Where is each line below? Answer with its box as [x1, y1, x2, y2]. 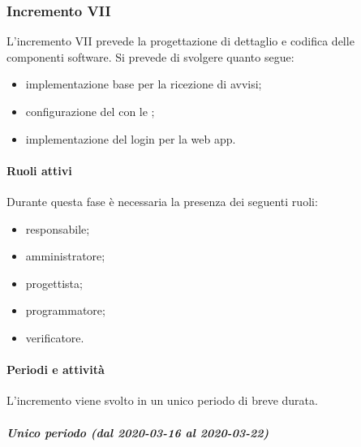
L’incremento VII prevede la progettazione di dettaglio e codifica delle [6, 32, 355, 49]
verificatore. [25, 329, 84, 346]
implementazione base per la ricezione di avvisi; [25, 75, 262, 92]
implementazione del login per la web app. [25, 130, 236, 147]
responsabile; [25, 220, 90, 237]
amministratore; [25, 247, 105, 264]
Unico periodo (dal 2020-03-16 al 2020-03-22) [6, 423, 269, 441]
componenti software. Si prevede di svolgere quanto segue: [6, 48, 294, 65]
